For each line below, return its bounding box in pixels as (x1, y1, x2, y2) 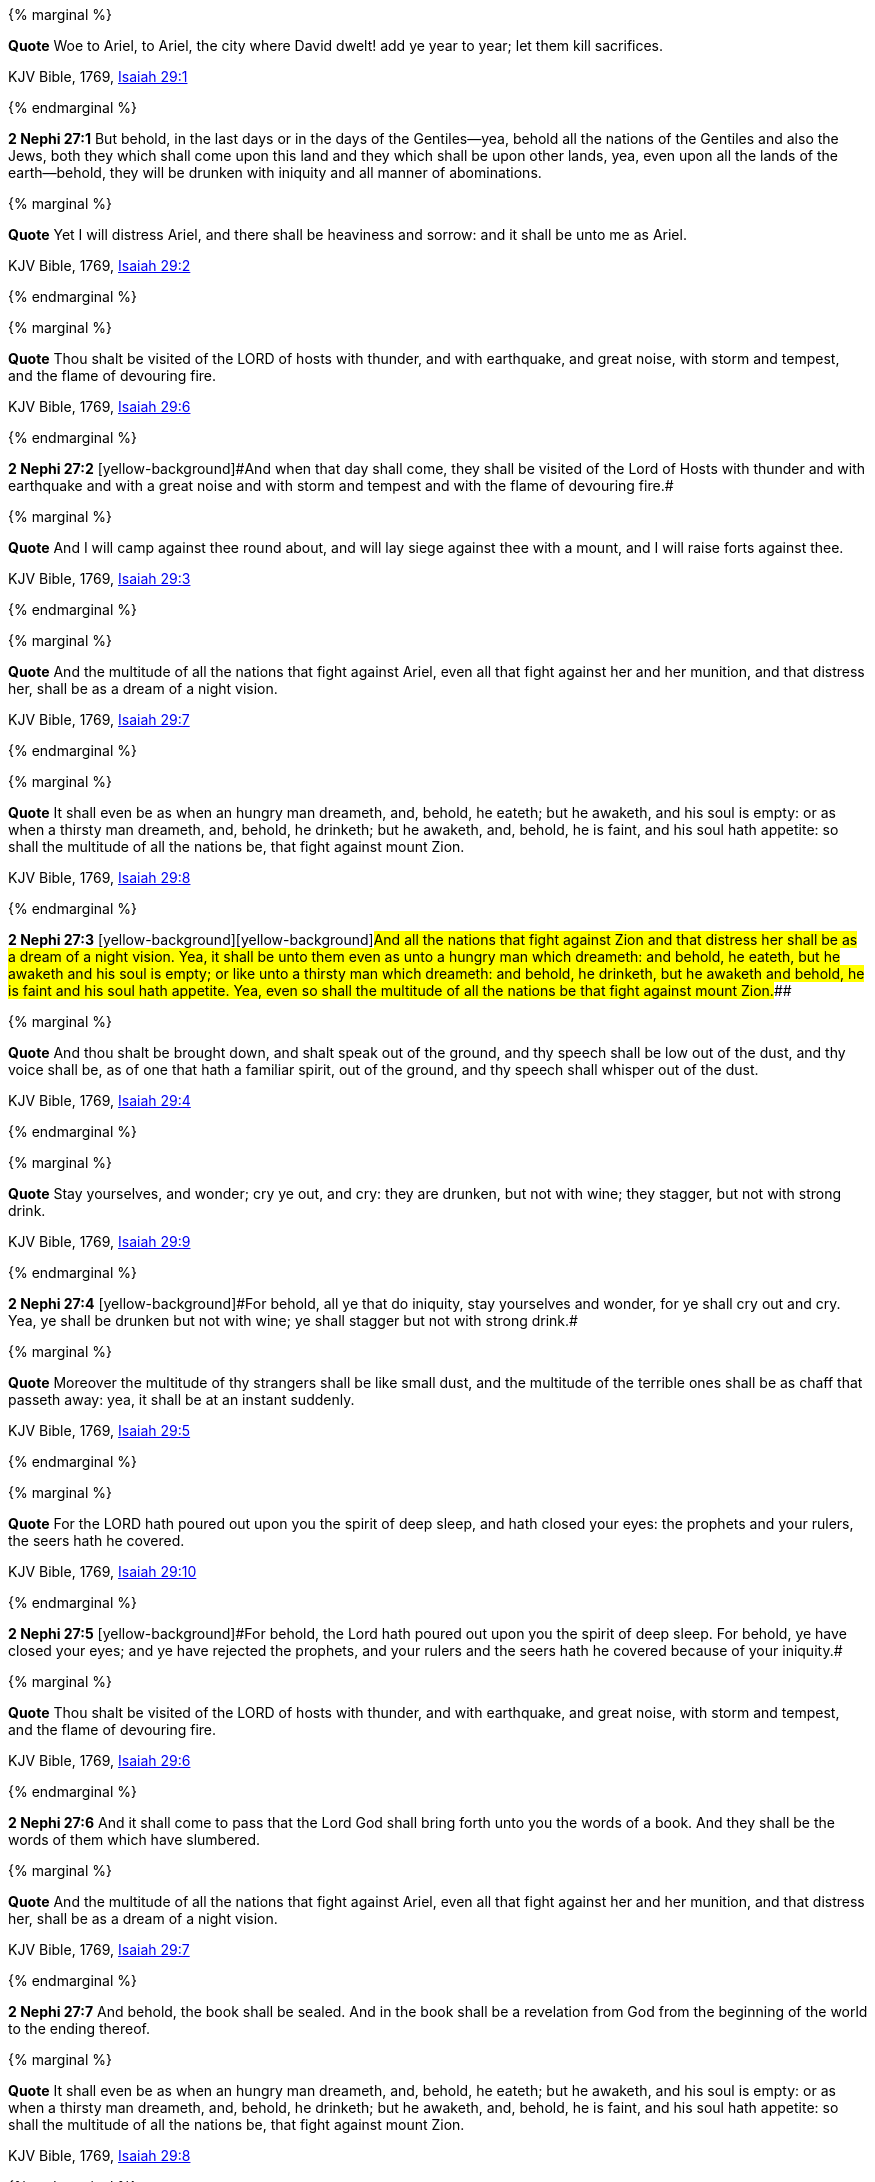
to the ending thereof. (8, 2020, 150, 2037)
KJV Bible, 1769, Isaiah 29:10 (8, 1563, 197, 1580)
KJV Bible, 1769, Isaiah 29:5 (8, 1422, 191, 1439)
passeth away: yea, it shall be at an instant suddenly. (8, 1391, 355, 1408)
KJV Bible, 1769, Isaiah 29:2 (8, 257, 191, 274)
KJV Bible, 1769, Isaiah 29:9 (8, 1233, 191, 1250)
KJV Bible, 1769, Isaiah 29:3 (8, 570, 191, 587)
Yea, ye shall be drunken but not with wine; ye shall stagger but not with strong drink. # (8, 1312, 578, 1329)
